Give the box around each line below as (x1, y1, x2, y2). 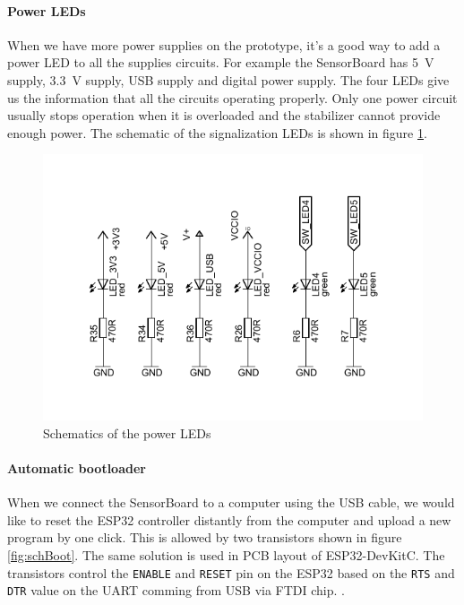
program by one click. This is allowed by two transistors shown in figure (7, 528, 402, 547)
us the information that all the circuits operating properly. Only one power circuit (7, 88, 458, 107)
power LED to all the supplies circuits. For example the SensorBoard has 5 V (7, 53, 434, 72)
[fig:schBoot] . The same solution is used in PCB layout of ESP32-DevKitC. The (7, 545, 445, 564)
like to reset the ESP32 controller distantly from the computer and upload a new (7, 510, 451, 529)
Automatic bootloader (7, 458, 146, 477)
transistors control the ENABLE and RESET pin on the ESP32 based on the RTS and (7, 563, 455, 582)
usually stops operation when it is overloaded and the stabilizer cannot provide (7, 106, 441, 125)
